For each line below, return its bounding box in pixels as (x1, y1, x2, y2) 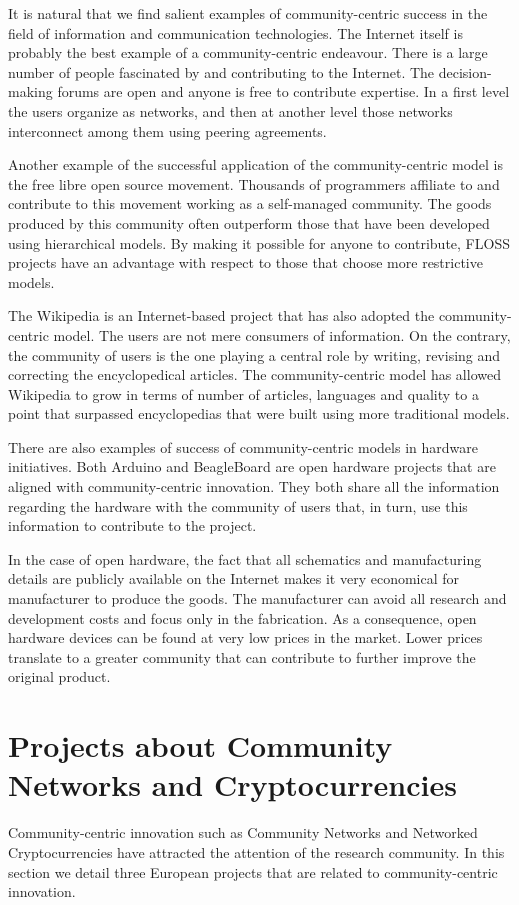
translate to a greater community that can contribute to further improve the (8, 646, 476, 667)
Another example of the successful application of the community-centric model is (8, 154, 504, 175)
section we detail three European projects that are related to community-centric (8, 861, 498, 882)
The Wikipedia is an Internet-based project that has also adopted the (8, 305, 435, 326)
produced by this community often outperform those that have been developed (8, 212, 490, 233)
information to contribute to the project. (8, 515, 257, 536)
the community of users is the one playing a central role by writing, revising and (8, 344, 501, 365)
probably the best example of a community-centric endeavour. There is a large (8, 42, 488, 63)
